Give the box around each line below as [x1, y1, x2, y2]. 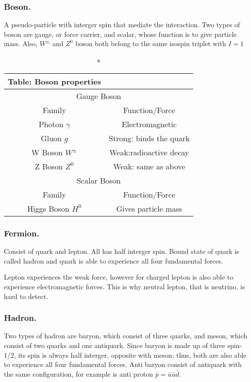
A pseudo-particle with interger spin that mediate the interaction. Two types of [4, 19, 240, 30]
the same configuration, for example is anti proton [4, 368, 153, 379]
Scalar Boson [76, 175, 121, 186]
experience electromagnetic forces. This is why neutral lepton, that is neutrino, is [4, 282, 245, 291]
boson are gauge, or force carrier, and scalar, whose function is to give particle [4, 29, 237, 39]
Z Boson [34, 161, 63, 172]
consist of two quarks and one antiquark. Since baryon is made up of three [4, 340, 225, 350]
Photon [38, 118, 64, 130]
